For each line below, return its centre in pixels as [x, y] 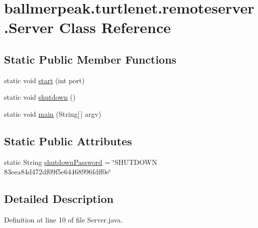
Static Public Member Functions [90, 59]
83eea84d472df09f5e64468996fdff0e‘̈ [58, 172]
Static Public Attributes [68, 141]
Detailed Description [59, 199]
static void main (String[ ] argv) [53, 113]
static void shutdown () [40, 97]
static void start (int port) [44, 80]
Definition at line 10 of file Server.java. [63, 220]
